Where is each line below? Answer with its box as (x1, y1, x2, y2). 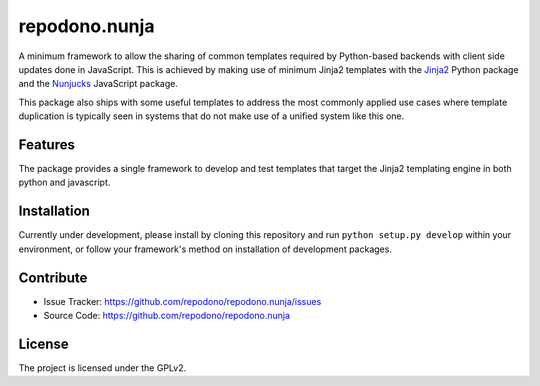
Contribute (18, 269, 88, 286)
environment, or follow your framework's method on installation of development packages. (18, 243, 392, 255)
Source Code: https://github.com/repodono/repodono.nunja (43, 310, 290, 321)
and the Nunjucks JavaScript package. (18, 78, 179, 90)
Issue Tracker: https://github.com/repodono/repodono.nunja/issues (43, 295, 322, 307)
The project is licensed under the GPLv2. (18, 361, 187, 374)
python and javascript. (18, 176, 111, 189)
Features (18, 136, 75, 153)
